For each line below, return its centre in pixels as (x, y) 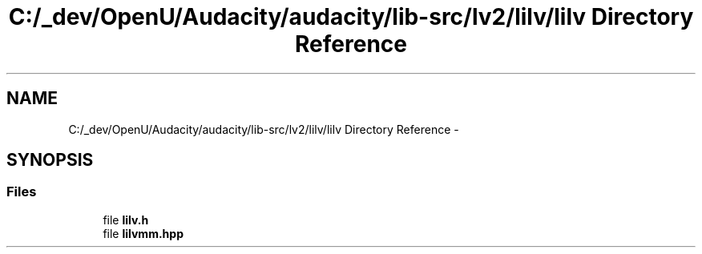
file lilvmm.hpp (143, 233)
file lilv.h (126, 220)
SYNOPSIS (50, 160)
